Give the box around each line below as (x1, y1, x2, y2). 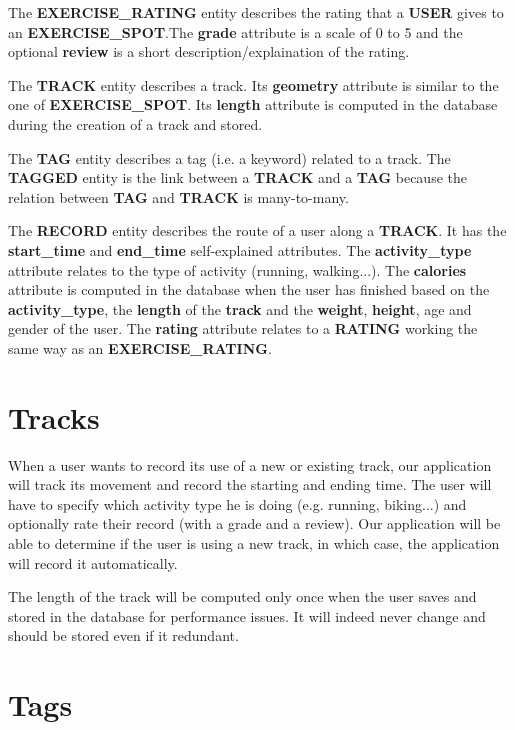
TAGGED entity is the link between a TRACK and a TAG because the (8, 167, 467, 188)
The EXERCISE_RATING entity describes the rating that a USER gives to (8, 2, 504, 22)
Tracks (8, 396, 100, 437)
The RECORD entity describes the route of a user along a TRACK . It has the (8, 220, 507, 241)
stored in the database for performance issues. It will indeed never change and (8, 605, 486, 626)
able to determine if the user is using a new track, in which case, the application (8, 533, 500, 553)
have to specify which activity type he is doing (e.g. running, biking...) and (8, 493, 467, 514)
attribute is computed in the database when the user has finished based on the (8, 279, 490, 300)
